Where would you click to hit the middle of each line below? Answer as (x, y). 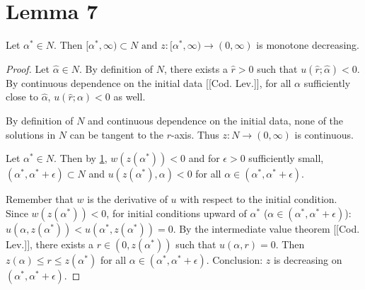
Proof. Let (28, 68)
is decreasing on (308, 259)
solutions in (31, 134)
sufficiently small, (286, 158)
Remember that (40, 199)
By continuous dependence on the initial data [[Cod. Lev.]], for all (149, 82)
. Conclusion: (234, 259)
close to (22, 97)
